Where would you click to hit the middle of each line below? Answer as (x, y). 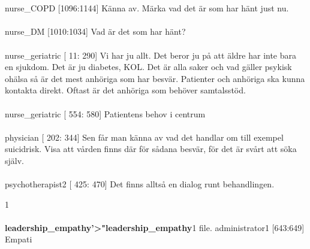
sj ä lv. (14, 160)
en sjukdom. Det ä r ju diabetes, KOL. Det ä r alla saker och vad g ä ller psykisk (148, 67)
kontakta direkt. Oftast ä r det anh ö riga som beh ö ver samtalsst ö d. (125, 90)
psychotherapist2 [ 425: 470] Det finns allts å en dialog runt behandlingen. (140, 184)
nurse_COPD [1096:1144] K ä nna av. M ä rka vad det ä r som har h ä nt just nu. (147, 8)
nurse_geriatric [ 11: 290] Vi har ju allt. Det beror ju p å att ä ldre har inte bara (151, 55)
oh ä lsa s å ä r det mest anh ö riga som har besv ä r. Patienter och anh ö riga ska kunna (155, 78)
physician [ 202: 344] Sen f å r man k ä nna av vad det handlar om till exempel (144, 137)
